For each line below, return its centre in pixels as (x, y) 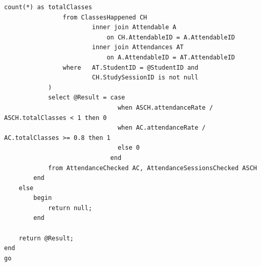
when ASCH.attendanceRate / (165, 107)
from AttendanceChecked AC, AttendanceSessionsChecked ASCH (152, 168)
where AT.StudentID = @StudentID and (130, 67)
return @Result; (46, 238)
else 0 (128, 148)
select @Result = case (86, 98)
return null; (70, 208)
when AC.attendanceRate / (161, 128)
